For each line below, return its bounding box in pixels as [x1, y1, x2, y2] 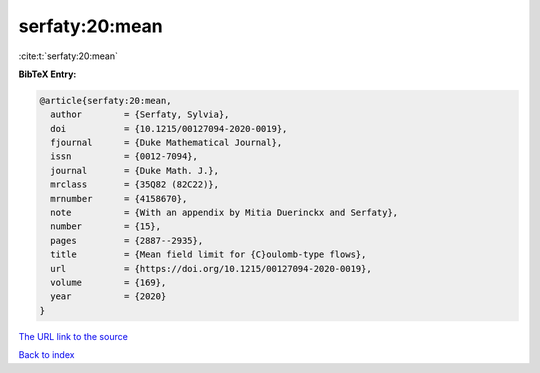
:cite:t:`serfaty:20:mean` [18, 50, 119, 62]
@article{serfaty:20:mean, [39, 95, 172, 106]
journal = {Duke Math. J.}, [50, 165, 220, 176]
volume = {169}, [50, 277, 167, 288]
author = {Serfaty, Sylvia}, [50, 109, 230, 120]
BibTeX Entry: [18, 68, 77, 80]
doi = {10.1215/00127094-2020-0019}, [50, 123, 288, 134]
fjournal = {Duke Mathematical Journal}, [50, 137, 283, 149]
